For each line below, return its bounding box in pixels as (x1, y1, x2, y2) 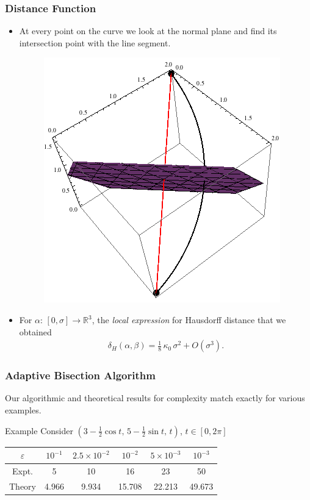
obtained (19, 325, 52, 338)
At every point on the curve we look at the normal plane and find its (19, 24, 277, 37)
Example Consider (5, 424, 73, 437)
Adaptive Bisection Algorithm (5, 368, 156, 383)
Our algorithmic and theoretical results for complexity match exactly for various (5, 391, 305, 404)
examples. (5, 404, 41, 416)
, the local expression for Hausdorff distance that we (92, 313, 286, 326)
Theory (9, 479, 36, 492)
